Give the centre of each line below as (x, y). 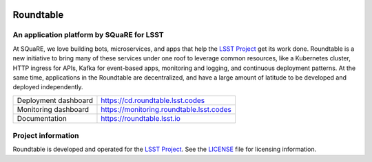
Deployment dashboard (55, 100)
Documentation (42, 118)
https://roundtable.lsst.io (141, 118)
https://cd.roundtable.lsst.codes (153, 100)
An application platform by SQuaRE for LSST (89, 35)
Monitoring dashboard (53, 109)
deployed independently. (48, 87)
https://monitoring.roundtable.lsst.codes (166, 109)
